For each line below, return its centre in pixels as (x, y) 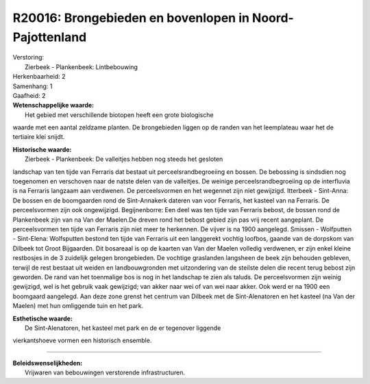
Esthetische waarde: (43, 318)
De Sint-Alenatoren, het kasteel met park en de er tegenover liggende (123, 328)
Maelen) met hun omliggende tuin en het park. (78, 306)
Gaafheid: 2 (29, 95)
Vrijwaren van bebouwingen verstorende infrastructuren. (105, 372)
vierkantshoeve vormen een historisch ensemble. (82, 341)
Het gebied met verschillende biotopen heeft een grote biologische (119, 115)
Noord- (273, 18)
